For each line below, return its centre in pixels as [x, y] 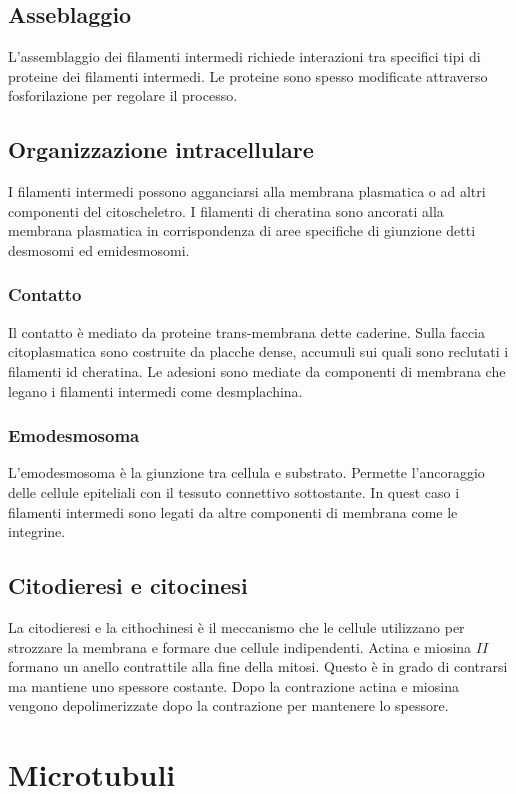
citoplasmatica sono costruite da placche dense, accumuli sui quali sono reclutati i [258, 351]
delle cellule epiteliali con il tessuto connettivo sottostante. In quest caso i [234, 491]
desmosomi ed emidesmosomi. [99, 249]
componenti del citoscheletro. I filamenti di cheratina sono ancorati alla [226, 210]
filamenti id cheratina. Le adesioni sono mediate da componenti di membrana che [257, 370]
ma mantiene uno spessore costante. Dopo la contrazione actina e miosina [233, 685]
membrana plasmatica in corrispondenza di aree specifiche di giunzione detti [242, 230]
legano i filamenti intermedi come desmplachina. [155, 390]
